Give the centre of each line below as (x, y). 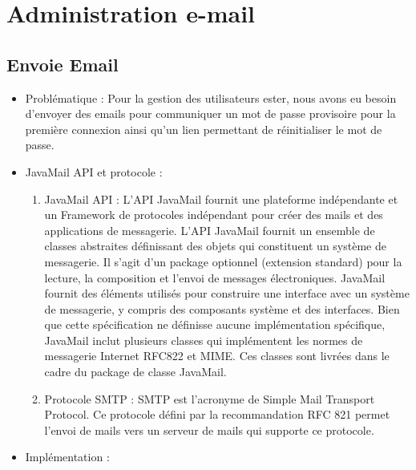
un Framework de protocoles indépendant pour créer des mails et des (214, 215)
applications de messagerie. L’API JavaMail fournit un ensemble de (210, 230)
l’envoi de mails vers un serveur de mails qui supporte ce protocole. (209, 429)
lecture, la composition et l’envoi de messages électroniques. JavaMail (215, 277)
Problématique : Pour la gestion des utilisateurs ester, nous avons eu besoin (211, 97)
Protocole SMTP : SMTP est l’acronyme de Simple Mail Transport (210, 398)
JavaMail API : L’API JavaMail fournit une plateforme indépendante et (221, 199)
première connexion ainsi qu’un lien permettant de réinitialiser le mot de (204, 129)
